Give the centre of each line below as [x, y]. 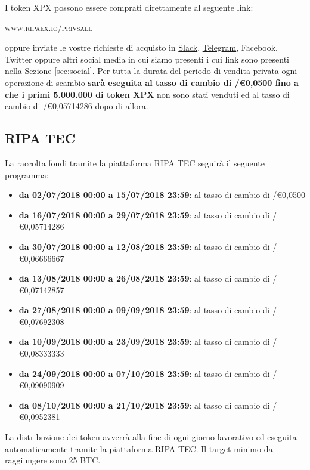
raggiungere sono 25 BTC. [53, 460]
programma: [27, 174]
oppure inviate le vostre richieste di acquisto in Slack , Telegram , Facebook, [141, 47]
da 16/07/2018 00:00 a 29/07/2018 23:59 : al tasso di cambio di [144, 214]
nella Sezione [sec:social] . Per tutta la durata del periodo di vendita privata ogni [151, 71]
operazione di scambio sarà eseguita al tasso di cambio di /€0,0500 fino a [152, 82]
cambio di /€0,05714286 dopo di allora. [77, 106]
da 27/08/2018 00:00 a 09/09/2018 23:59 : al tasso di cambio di [144, 310]
